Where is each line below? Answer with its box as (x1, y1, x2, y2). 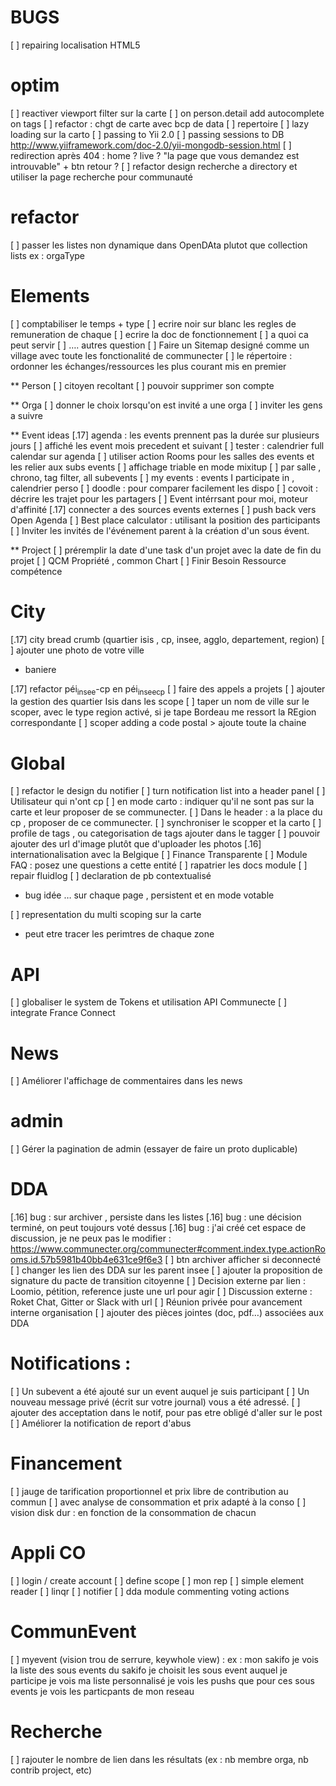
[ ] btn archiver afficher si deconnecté (164, 1254, 322, 1266)
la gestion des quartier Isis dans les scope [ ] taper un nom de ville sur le (10, 696, 310, 708)
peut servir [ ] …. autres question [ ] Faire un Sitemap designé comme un (10, 339, 310, 351)
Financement (10, 1452, 123, 1475)
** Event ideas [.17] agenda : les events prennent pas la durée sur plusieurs (10, 429, 320, 441)
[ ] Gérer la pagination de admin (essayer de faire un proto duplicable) (10, 1143, 298, 1155)
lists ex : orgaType (10, 249, 86, 261)
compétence (10, 565, 63, 577)
